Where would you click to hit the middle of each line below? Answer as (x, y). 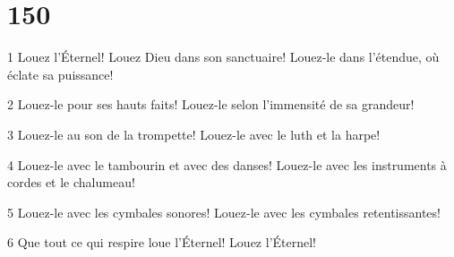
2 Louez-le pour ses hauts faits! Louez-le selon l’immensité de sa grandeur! (211, 104)
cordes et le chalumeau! (71, 182)
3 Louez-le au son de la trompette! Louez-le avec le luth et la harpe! (194, 134)
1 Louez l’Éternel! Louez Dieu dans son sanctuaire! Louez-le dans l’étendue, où (223, 57)
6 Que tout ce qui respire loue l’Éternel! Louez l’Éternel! (162, 242)
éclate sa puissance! (60, 74)
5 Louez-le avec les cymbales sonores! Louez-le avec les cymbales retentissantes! (224, 212)
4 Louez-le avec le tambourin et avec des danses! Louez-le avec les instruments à (227, 164)
